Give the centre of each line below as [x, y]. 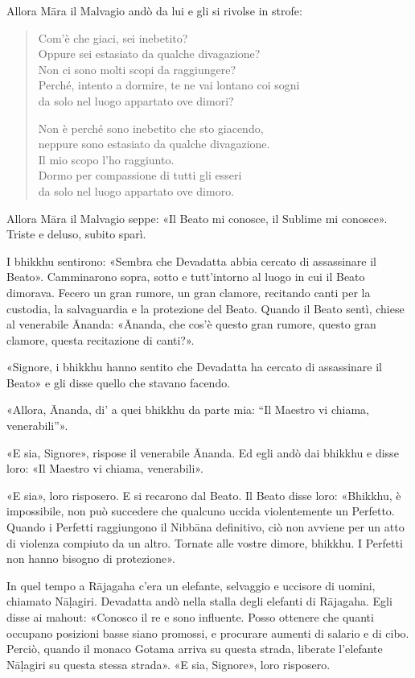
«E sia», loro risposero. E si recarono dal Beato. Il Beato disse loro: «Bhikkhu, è [204, 495]
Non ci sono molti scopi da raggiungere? [137, 69]
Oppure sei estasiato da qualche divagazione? [149, 54]
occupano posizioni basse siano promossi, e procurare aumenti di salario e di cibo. [208, 633]
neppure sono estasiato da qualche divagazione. [154, 144]
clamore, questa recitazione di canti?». [101, 339]
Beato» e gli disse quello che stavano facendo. [119, 382]
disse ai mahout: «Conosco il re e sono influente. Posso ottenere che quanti [190, 617]
